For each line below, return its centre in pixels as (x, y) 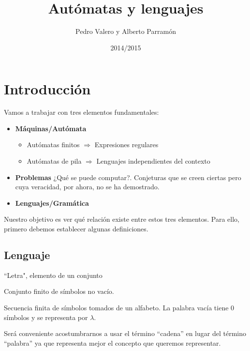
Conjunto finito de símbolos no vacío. (59, 291)
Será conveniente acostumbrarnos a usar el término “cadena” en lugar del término (125, 333)
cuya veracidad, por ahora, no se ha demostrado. (87, 187)
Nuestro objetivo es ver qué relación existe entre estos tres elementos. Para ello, (122, 219)
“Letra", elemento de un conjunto (53, 275)
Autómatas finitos (53, 145)
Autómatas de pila (54, 161)
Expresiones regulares (126, 145)
